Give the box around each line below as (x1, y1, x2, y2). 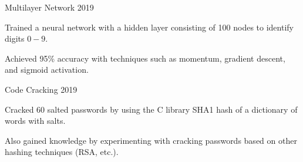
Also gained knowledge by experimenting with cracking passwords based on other (5, 134, 297, 146)
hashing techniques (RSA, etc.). (5, 146, 119, 158)
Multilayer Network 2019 (5, 1, 94, 13)
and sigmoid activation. (5, 63, 89, 76)
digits (5, 32, 25, 45)
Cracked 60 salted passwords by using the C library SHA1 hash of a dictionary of (5, 103, 298, 115)
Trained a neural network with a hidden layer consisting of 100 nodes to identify (5, 21, 294, 33)
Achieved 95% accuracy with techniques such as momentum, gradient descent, (5, 52, 285, 64)
